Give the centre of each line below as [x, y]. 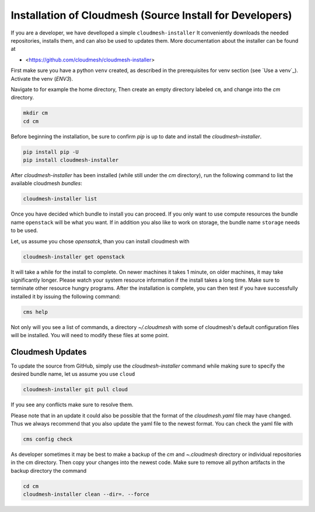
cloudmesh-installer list [60, 199]
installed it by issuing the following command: [66, 296]
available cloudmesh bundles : [47, 184]
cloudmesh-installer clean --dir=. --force [86, 494]
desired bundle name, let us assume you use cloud [73, 374]
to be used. [24, 230]
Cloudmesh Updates [49, 352]
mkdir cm [36, 113]
